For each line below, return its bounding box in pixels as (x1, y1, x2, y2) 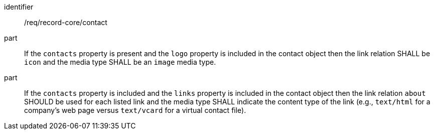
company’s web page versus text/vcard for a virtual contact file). (24, 106, 246, 114)
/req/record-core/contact (24, 18, 107, 27)
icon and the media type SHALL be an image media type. (24, 58, 216, 66)
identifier (4, 3, 34, 11)
